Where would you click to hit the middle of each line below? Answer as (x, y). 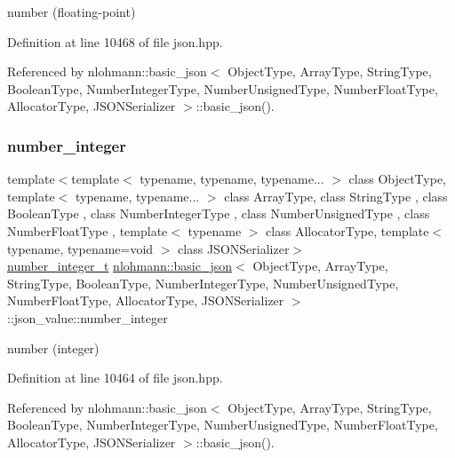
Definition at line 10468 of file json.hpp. (115, 41)
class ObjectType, (398, 179)
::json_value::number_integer (88, 317)
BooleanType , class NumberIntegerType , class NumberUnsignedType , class (219, 213)
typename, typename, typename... (232, 179)
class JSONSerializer (234, 248)
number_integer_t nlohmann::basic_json (120, 266)
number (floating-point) (72, 12)
